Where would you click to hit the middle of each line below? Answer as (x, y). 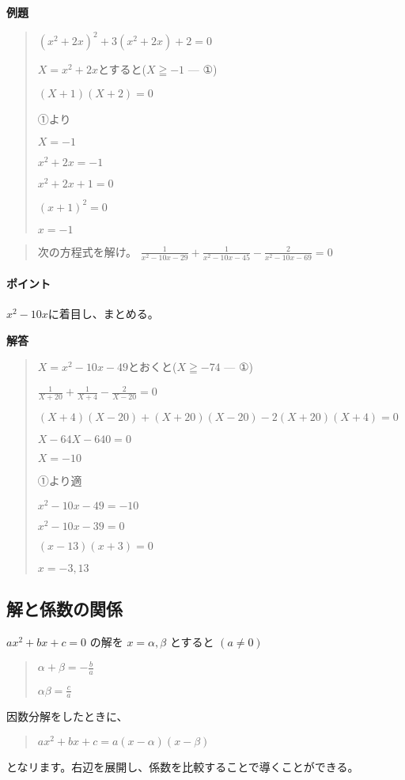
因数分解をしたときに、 (67, 716)
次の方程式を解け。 (87, 251)
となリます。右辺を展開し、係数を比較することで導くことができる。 (183, 767)
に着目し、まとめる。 (103, 314)
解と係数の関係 (64, 609)
